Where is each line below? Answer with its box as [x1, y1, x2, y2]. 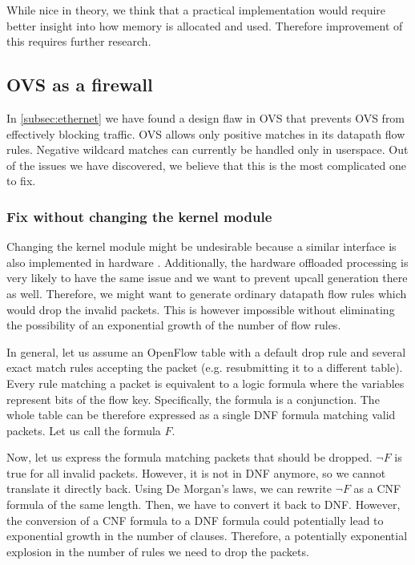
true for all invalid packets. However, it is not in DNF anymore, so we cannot [6, 464, 386, 481]
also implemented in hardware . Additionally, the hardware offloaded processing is [6, 253, 409, 270]
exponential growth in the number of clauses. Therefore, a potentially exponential [6, 527, 408, 544]
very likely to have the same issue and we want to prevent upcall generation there [6, 269, 408, 286]
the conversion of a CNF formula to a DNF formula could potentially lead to [6, 511, 384, 528]
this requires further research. [6, 33, 151, 50]
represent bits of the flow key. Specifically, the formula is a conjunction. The [6, 390, 380, 407]
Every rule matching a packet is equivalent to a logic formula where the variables [6, 374, 405, 391]
